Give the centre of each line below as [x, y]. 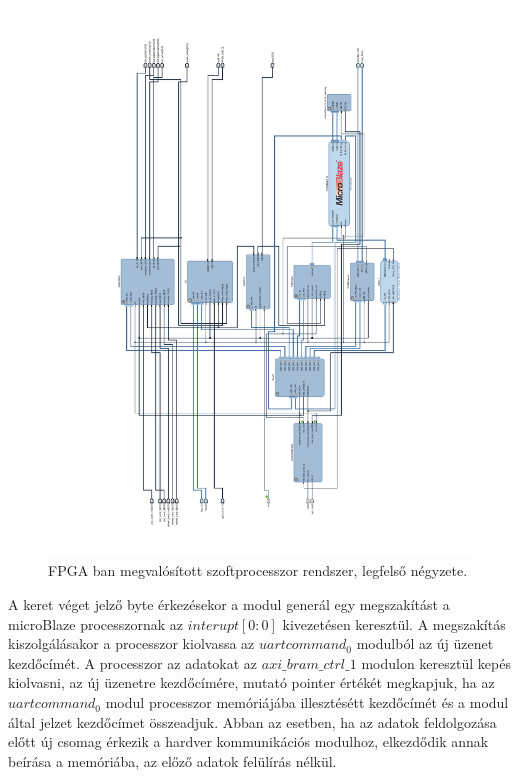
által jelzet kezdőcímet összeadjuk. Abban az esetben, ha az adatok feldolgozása [252, 721]
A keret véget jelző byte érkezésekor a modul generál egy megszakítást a [229, 604]
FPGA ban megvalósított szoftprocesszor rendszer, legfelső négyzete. [258, 570]
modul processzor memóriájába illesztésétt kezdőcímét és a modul [307, 702]
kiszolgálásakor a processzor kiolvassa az [131, 643]
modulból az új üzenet [425, 643]
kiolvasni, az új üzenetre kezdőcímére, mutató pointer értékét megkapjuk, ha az [251, 682]
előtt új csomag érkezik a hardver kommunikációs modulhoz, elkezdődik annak [248, 741]
